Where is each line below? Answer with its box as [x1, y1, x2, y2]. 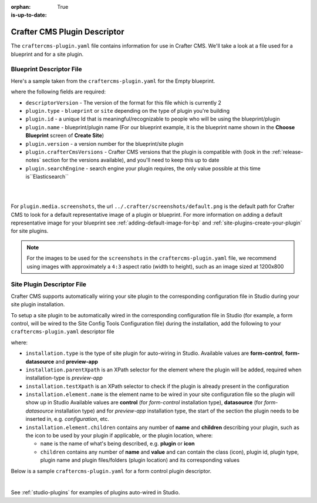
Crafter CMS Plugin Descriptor [11, 27, 124, 37]
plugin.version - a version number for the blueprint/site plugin [25, 140, 184, 147]
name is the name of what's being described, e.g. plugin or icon [40, 440, 195, 447]
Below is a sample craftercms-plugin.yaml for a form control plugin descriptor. [11, 467, 211, 474]
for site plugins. [11, 227, 49, 234]
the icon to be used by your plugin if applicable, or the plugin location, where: [25, 432, 213, 439]
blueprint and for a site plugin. [11, 51, 84, 58]
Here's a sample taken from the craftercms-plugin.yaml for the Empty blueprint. [11, 77, 215, 85]
